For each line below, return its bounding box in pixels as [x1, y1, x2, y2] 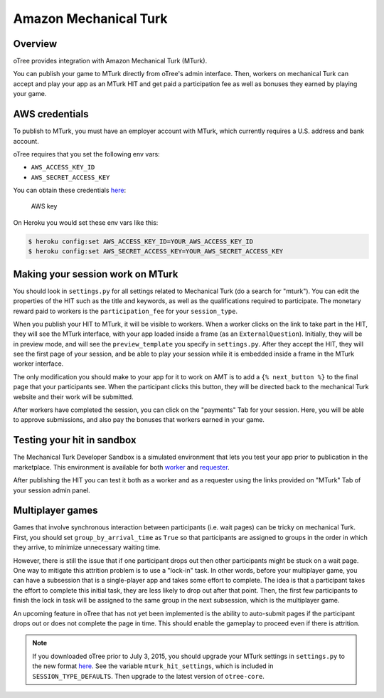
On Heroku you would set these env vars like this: [13, 218, 159, 227]
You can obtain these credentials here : [13, 186, 127, 195]
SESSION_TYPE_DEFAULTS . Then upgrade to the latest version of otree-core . [32, 672, 265, 680]
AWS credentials [13, 108, 89, 120]
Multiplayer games [13, 504, 98, 517]
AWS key [31, 202, 58, 211]
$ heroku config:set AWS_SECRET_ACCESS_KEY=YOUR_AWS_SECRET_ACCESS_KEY [28, 248, 284, 255]
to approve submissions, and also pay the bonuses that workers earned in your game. [13, 416, 265, 424]
